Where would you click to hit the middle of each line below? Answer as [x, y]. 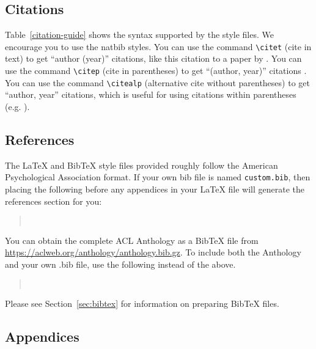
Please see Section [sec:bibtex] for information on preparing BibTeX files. [142, 303]
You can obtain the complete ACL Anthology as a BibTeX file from [132, 240]
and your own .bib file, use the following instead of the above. [120, 264]
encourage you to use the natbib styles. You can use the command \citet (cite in [158, 46]
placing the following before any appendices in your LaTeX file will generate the [155, 189]
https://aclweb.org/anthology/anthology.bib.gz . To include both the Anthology [153, 252]
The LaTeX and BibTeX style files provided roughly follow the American [141, 165]
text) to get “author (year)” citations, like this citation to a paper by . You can [153, 58]
